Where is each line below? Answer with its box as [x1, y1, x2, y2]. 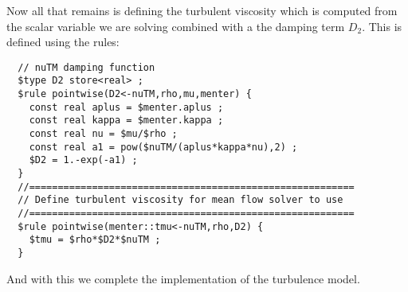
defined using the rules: [6, 33, 120, 50]
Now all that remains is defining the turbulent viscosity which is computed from [6, 2, 398, 18]
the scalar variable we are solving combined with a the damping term [6, 18, 345, 34]
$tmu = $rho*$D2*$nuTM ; [29, 234, 161, 246]
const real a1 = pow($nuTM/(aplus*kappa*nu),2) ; [29, 141, 298, 153]
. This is [362, 18, 402, 34]
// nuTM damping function [18, 61, 155, 73]
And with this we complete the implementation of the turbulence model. [6, 270, 360, 286]
